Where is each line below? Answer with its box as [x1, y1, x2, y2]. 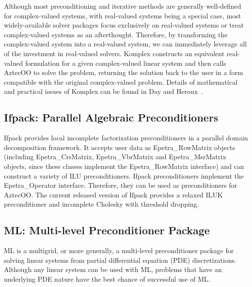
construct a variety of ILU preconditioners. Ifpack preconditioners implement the [4, 170, 244, 181]
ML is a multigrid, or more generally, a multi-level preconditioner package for [4, 245, 234, 256]
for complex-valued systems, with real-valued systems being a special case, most [4, 10, 241, 20]
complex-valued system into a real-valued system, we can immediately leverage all [4, 39, 247, 49]
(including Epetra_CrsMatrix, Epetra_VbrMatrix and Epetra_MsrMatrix [4, 151, 226, 162]
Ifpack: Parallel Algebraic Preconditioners [4, 110, 219, 125]
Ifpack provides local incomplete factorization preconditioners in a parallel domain [4, 133, 248, 143]
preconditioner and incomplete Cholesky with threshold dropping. [4, 199, 199, 209]
